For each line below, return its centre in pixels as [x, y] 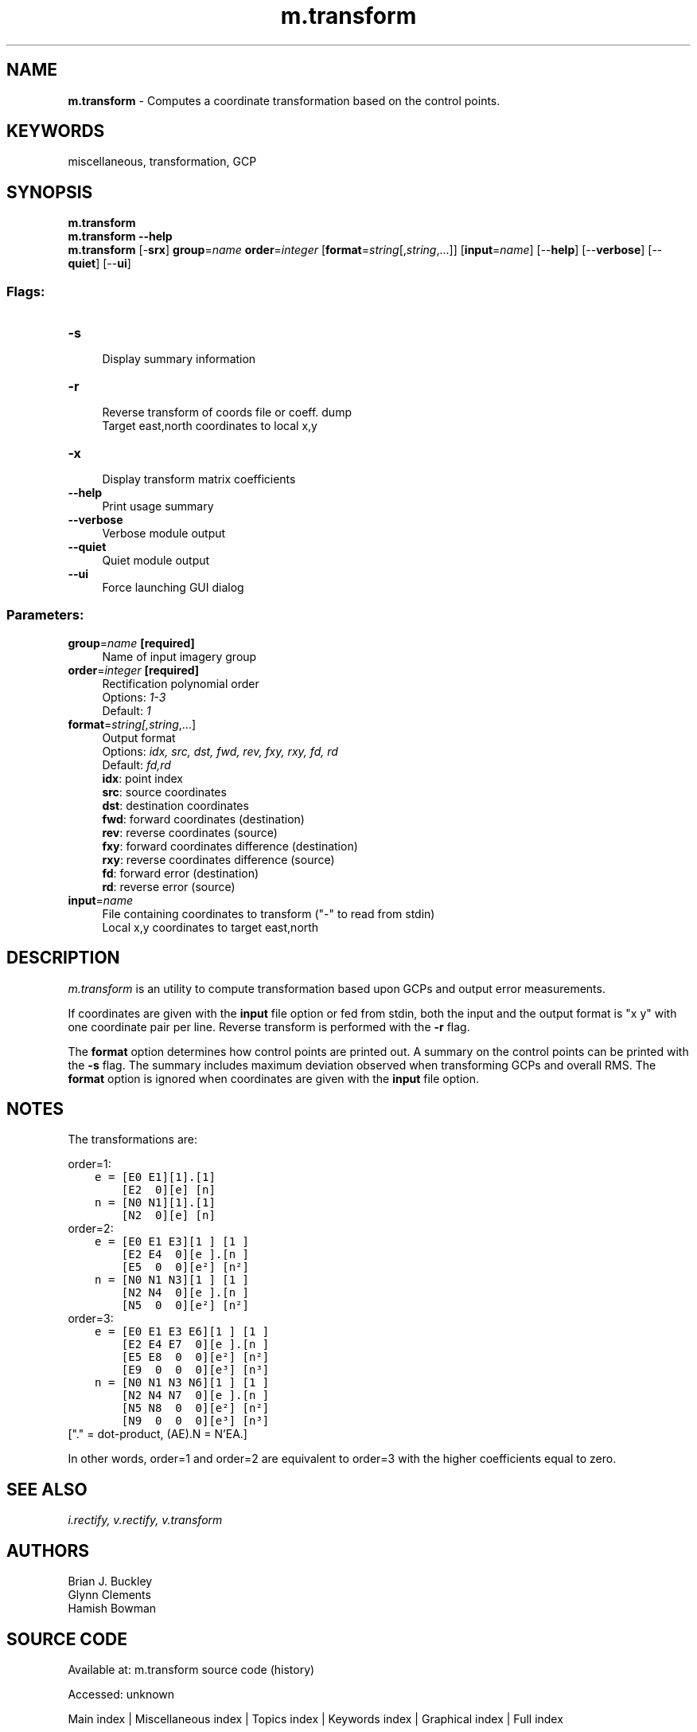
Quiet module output [156, 561]
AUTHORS [48, 1550]
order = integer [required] [134, 670]
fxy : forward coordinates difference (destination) [230, 846]
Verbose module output [164, 534]
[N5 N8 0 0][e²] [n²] [195, 1408]
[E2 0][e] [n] [168, 1190]
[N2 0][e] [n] [168, 1216]
